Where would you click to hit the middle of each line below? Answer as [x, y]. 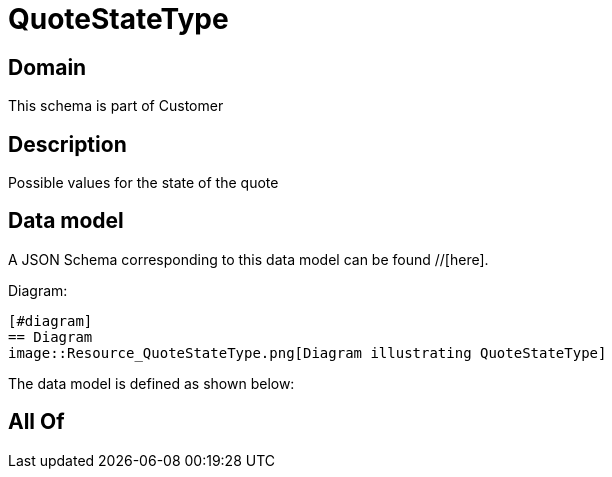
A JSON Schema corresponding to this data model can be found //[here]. [248, 259]
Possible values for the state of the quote [143, 183]
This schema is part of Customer [116, 106]
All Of [36, 422]
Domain [47, 67]
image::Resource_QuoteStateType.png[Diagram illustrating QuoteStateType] [307, 352]
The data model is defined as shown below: [151, 383]
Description [67, 144]
